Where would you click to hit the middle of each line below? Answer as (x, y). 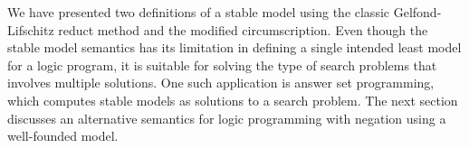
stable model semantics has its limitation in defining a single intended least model (234, 47)
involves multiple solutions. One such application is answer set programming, (221, 83)
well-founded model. (63, 136)
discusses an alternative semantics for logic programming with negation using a (227, 118)
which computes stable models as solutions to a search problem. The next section (233, 100)
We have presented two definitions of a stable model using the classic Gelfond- (225, 12)
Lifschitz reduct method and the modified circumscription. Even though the (218, 29)
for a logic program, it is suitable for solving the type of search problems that (222, 65)
